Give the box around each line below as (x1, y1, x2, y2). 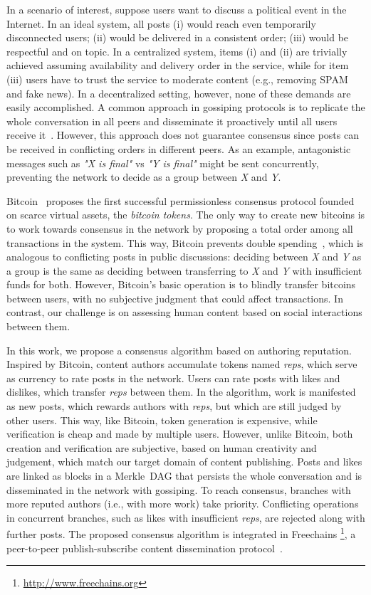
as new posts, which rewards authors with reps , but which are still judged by (6, 399, 342, 414)
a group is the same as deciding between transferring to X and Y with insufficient (6, 263, 362, 278)
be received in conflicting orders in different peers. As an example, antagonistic (6, 141, 351, 156)
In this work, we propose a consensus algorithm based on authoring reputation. (6, 342, 352, 357)
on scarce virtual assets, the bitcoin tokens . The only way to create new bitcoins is (6, 207, 365, 222)
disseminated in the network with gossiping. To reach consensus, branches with (6, 482, 351, 497)
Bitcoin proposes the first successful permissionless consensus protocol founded (6, 193, 355, 208)
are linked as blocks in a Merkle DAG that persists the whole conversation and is (6, 468, 362, 483)
